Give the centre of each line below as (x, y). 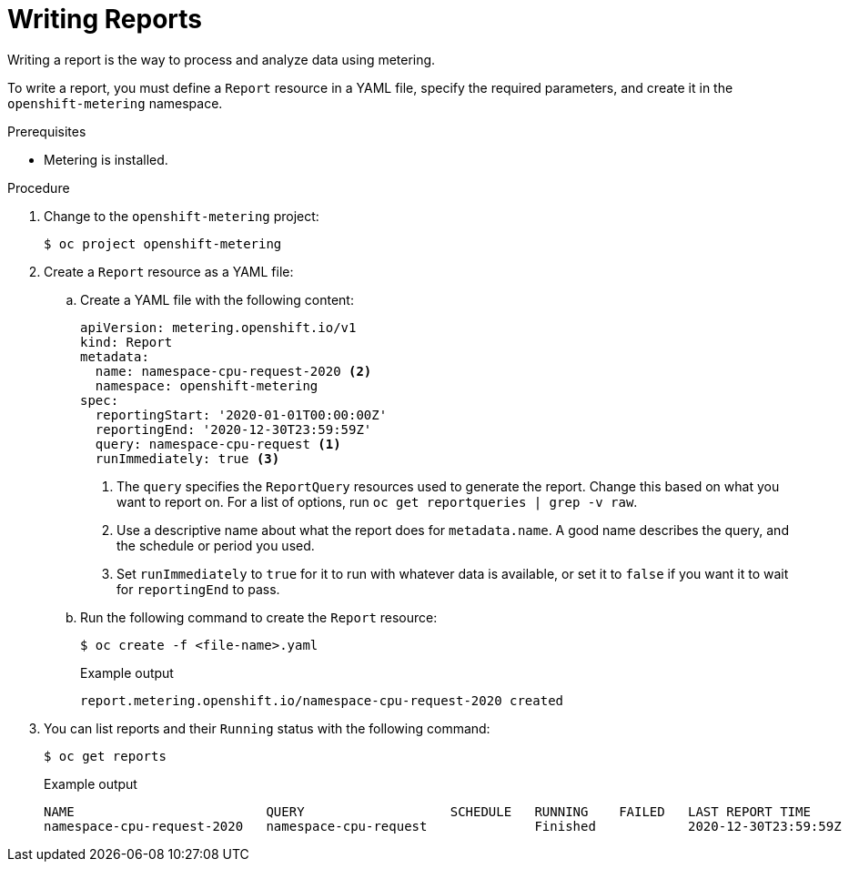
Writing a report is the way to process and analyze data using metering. (222, 59)
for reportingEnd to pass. (198, 589)
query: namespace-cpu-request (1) (218, 444)
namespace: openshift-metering (207, 385)
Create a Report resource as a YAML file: (169, 271)
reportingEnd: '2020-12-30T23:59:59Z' (233, 429)
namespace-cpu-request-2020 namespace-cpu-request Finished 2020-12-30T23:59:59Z (443, 826)
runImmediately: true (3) (187, 458)
